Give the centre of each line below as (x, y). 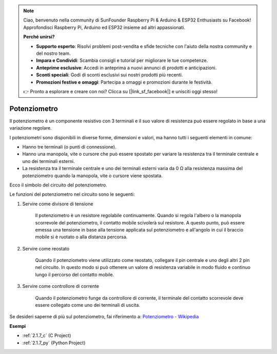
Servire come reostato (46, 248)
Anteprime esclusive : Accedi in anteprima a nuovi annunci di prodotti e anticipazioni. (126, 68)
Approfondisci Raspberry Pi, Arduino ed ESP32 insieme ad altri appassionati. (104, 27)
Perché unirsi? (39, 37)
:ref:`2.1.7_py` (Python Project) (54, 343)
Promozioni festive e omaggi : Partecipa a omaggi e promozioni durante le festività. (124, 82)
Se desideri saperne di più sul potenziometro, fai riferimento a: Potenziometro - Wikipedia (104, 317)
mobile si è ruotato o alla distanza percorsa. (81, 237)
